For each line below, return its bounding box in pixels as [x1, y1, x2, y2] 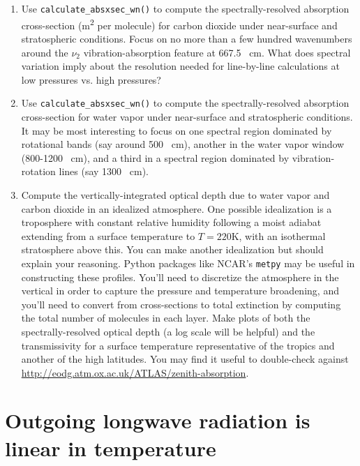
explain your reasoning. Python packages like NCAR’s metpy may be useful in [21, 255, 355, 270]
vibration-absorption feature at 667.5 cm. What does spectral [83, 45, 351, 59]
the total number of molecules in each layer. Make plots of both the [21, 310, 310, 325]
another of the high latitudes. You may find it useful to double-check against [21, 352, 349, 366]
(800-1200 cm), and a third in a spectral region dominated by [21, 150, 290, 165]
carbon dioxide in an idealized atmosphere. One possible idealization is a [21, 201, 332, 216]
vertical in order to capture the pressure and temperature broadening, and [21, 283, 339, 298]
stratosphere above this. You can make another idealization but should [21, 242, 324, 257]
